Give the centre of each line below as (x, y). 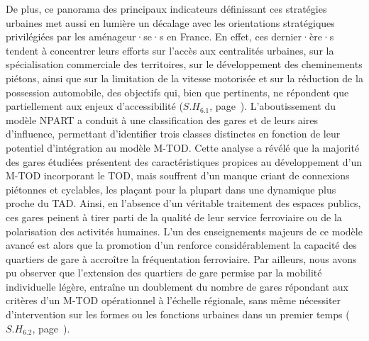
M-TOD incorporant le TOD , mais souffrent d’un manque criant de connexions (178, 175)
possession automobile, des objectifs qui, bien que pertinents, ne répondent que (177, 92)
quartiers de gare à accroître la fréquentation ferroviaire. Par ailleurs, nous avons (181, 258)
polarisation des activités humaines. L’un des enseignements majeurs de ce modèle (184, 231)
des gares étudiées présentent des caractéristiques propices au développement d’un (184, 161)
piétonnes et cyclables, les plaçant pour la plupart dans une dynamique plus (171, 189)
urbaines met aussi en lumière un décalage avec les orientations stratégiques (170, 22)
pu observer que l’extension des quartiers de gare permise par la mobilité (164, 273)
